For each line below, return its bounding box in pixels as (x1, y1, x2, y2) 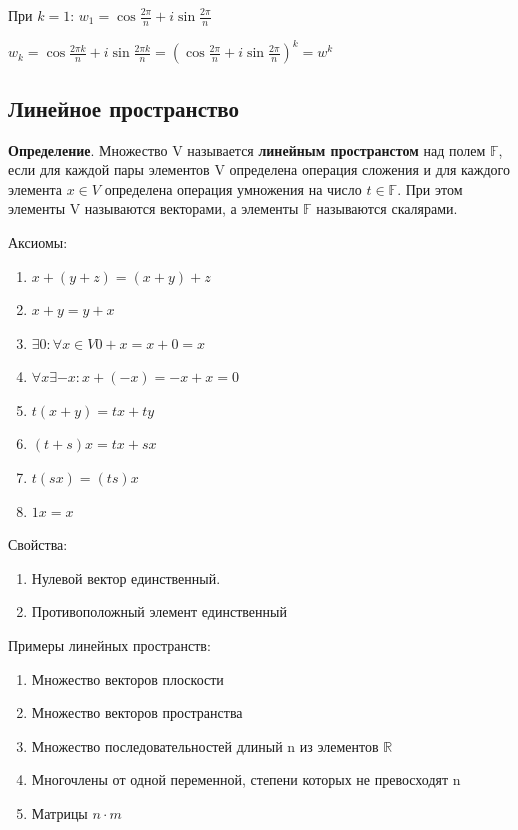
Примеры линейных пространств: (8, 635, 211, 656)
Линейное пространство (8, 92, 240, 123)
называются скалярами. (316, 198, 458, 219)
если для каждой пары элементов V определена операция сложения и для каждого (8, 159, 510, 180)
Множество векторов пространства (31, 702, 243, 723)
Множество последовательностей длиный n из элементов (31, 735, 379, 756)
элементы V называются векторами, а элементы (8, 198, 299, 219)
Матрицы (31, 803, 88, 823)
